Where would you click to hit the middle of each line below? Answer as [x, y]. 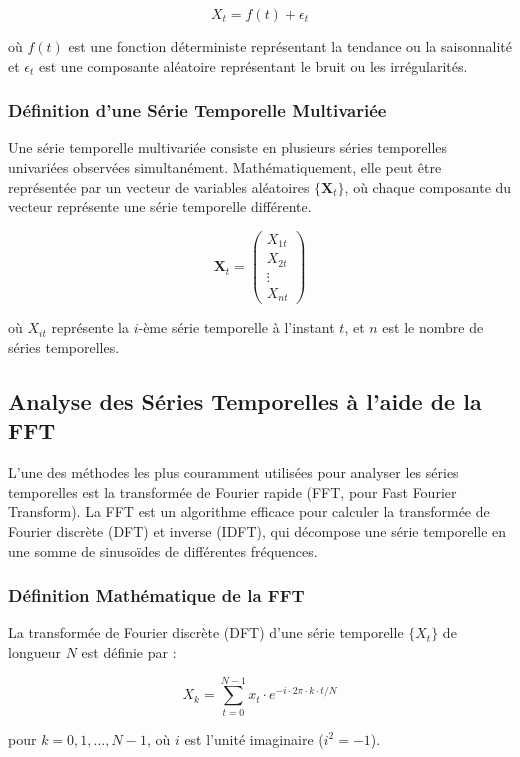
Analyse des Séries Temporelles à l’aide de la [245, 400]
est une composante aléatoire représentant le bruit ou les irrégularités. [253, 65]
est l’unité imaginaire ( [254, 738]
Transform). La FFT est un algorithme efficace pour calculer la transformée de [249, 511]
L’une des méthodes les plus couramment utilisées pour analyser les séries [233, 472]
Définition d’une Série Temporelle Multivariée [197, 110]
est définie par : [129, 651]
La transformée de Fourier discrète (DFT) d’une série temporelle [206, 632]
